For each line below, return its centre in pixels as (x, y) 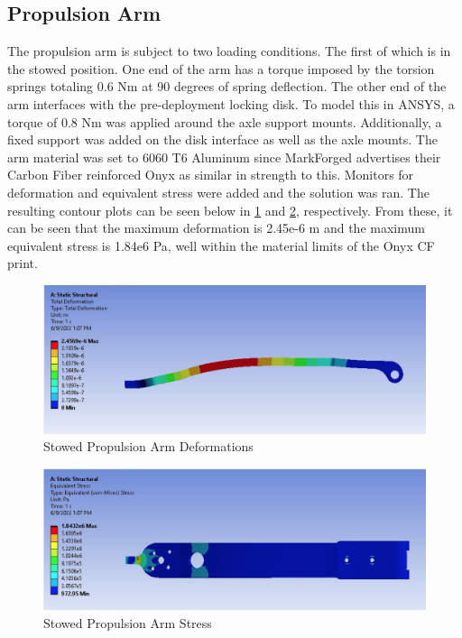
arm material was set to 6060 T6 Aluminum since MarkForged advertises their (224, 157)
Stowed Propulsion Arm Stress (128, 622)
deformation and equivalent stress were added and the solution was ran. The (218, 192)
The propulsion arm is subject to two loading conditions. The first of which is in (229, 51)
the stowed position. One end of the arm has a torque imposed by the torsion (221, 68)
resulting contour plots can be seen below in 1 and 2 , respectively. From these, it (230, 210)
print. (23, 263)
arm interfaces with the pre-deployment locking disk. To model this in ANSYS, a (231, 103)
